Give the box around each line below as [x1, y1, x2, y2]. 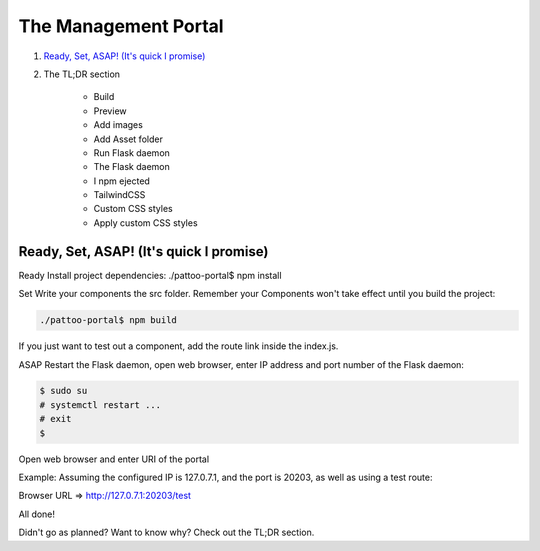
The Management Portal [18, 15, 224, 37]
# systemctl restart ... [39, 399, 162, 410]
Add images [93, 119, 144, 131]
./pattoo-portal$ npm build [39, 315, 177, 326]
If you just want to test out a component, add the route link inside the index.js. [18, 340, 339, 352]
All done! [18, 508, 55, 520]
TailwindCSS [93, 189, 146, 201]
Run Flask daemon [93, 146, 170, 159]
